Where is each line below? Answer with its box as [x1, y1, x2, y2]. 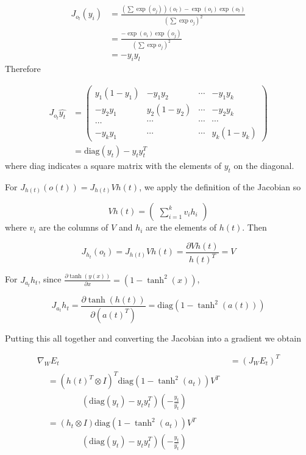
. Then [242, 221, 267, 234]
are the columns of [39, 221, 109, 234]
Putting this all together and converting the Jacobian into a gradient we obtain [5, 331, 301, 344]
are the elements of [146, 221, 217, 234]
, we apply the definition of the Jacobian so [139, 180, 301, 193]
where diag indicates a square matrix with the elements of [5, 159, 221, 172]
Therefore [5, 62, 41, 75]
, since [38, 273, 62, 285]
